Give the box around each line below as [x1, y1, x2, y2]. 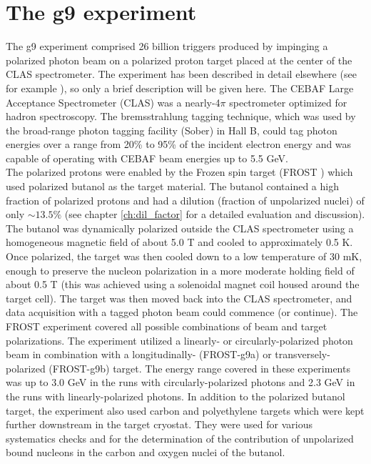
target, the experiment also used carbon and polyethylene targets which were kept [6, 403, 365, 418]
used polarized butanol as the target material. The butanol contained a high [6, 179, 339, 194]
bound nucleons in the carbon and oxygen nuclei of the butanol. [6, 445, 285, 460]
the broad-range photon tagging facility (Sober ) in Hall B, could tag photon [6, 122, 337, 137]
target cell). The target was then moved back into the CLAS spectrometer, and [6, 290, 352, 305]
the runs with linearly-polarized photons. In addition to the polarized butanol [6, 388, 345, 403]
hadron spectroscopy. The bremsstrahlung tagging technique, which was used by [6, 109, 356, 124]
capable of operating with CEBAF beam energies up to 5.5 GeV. [6, 150, 288, 165]
